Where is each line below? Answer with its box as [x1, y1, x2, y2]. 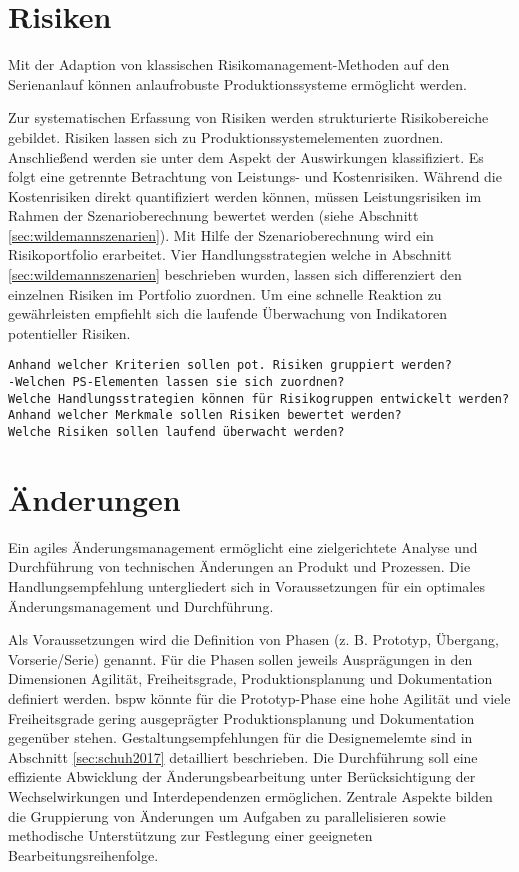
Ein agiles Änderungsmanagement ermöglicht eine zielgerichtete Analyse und [8, 536, 478, 557]
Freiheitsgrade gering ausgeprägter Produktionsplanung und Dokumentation [8, 707, 475, 728]
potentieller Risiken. [8, 322, 131, 343]
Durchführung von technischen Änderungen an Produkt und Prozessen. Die [8, 556, 471, 577]
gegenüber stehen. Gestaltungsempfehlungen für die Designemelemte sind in [8, 727, 473, 748]
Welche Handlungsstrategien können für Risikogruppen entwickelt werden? [8, 391, 510, 406]
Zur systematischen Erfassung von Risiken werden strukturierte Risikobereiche [8, 107, 489, 128]
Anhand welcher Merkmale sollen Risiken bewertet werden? [8, 408, 402, 423]
